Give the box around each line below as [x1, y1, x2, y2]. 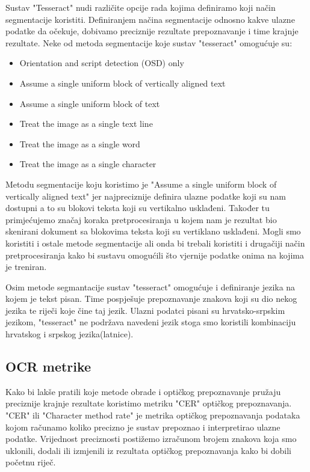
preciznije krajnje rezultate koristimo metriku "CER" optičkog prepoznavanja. [5, 397, 292, 409]
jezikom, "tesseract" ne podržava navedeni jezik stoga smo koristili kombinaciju [5, 316, 296, 328]
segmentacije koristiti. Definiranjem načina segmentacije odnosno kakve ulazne [5, 13, 295, 25]
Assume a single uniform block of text [19, 97, 160, 109]
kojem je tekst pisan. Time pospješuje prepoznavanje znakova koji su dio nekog [5, 292, 297, 305]
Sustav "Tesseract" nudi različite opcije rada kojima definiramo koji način [5, 1, 276, 13]
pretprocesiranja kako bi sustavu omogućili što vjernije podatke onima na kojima [5, 248, 304, 261]
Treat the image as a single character [19, 158, 157, 170]
